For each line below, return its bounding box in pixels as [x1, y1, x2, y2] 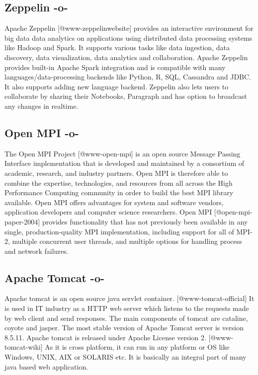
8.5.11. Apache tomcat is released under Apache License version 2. [4, 332, 206, 342]
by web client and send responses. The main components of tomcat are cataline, [4, 312, 248, 323]
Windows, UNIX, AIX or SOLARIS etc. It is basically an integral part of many [4, 352, 247, 362]
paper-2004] [4, 216, 40, 226]
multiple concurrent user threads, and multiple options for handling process [12, 236, 242, 246]
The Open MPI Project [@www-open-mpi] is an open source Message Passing [4, 148, 241, 158]
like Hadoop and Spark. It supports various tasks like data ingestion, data [4, 42, 230, 53]
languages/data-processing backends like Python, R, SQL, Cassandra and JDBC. [4, 72, 252, 82]
